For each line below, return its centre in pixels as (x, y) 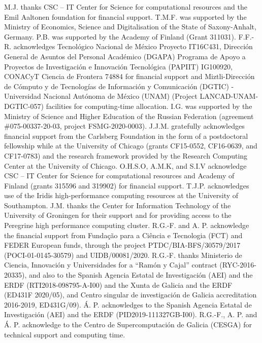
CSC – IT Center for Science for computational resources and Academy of (119, 176)
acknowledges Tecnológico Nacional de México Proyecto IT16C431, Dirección (133, 46)
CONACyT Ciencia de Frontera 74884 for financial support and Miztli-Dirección (129, 76)
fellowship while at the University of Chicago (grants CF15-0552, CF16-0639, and (131, 146)
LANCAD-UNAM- (229, 96)
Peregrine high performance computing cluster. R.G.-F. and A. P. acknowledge (127, 225)
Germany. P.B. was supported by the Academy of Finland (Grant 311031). (120, 36)
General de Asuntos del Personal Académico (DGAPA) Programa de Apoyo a (125, 56)
